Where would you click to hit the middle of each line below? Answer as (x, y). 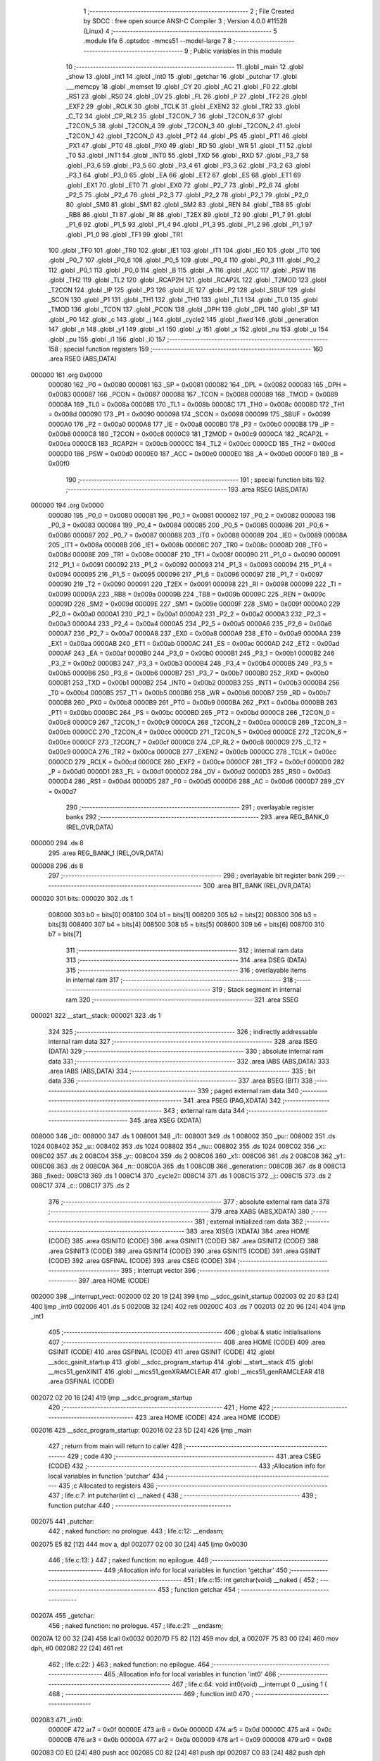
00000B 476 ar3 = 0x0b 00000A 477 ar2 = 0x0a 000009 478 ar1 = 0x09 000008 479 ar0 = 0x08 (190, 1739)
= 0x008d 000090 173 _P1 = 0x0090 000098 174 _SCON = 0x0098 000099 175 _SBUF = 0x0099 (189, 414)
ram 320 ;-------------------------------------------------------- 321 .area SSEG (182, 1000)
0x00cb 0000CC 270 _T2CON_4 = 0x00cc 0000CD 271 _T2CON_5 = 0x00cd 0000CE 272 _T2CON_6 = (198, 732)
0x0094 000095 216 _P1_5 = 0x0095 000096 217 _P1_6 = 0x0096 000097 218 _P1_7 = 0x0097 (185, 575)
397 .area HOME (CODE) (114, 1280)
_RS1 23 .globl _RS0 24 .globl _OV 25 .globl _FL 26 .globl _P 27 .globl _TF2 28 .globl (186, 97)
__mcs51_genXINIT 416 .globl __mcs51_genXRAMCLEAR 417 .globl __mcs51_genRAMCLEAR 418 (186, 1371)
